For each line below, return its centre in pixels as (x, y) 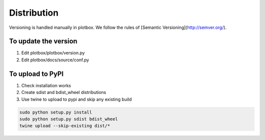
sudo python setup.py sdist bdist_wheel (68, 119)
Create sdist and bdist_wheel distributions (64, 93)
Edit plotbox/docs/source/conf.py (55, 60)
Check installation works (46, 85)
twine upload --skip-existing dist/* (65, 126)
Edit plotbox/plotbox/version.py (53, 53)
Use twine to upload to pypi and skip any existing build (77, 99)
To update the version (43, 41)
